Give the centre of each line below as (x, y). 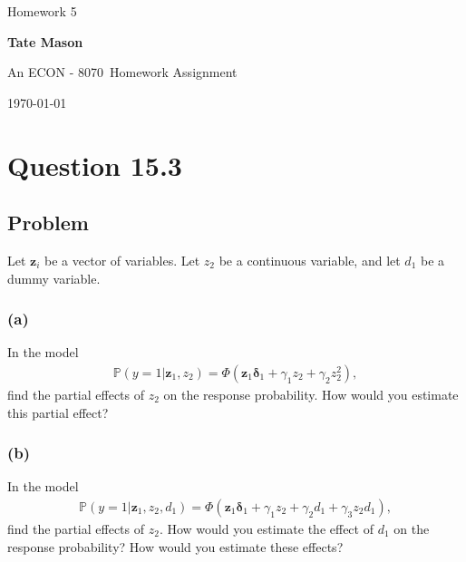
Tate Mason (45, 41)
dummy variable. (54, 278)
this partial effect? (58, 412)
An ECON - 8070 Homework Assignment (122, 72)
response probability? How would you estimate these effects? (175, 546)
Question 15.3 (95, 165)
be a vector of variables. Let (122, 260)
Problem (48, 223)
